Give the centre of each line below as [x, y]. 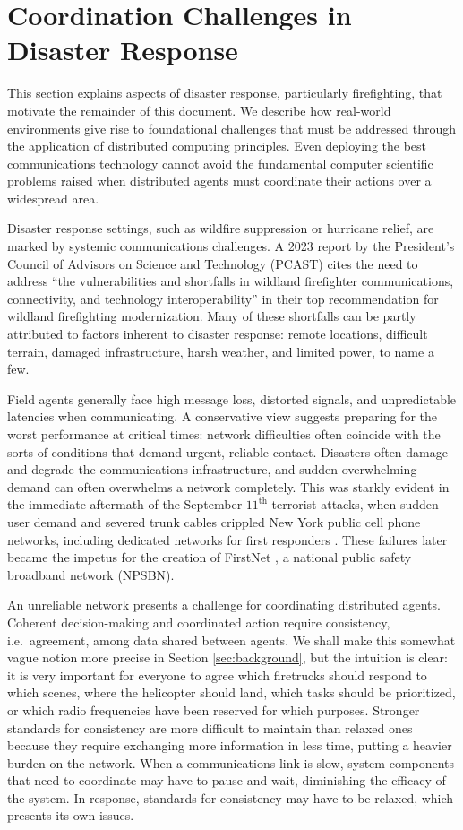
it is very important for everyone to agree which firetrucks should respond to [217, 674]
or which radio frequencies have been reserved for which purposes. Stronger [214, 709]
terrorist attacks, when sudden [355, 504]
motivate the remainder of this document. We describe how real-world [199, 110]
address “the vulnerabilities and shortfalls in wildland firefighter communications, [231, 281]
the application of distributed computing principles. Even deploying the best [217, 146]
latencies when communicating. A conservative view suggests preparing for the [223, 416]
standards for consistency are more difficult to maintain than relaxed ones [210, 727]
